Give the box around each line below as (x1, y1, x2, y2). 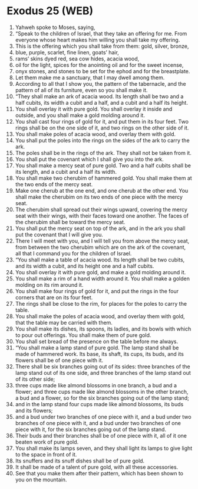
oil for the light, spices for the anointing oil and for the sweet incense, (15, 61, 184, 69)
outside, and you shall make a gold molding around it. (15, 111, 145, 119)
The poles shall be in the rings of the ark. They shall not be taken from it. (15, 149, 192, 156)
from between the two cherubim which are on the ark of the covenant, (15, 244, 186, 251)
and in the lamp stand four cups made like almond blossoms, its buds (15, 400, 184, 407)
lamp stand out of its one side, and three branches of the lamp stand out (15, 369, 191, 376)
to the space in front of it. (15, 451, 77, 458)
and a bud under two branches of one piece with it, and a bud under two (15, 413, 192, 420)
